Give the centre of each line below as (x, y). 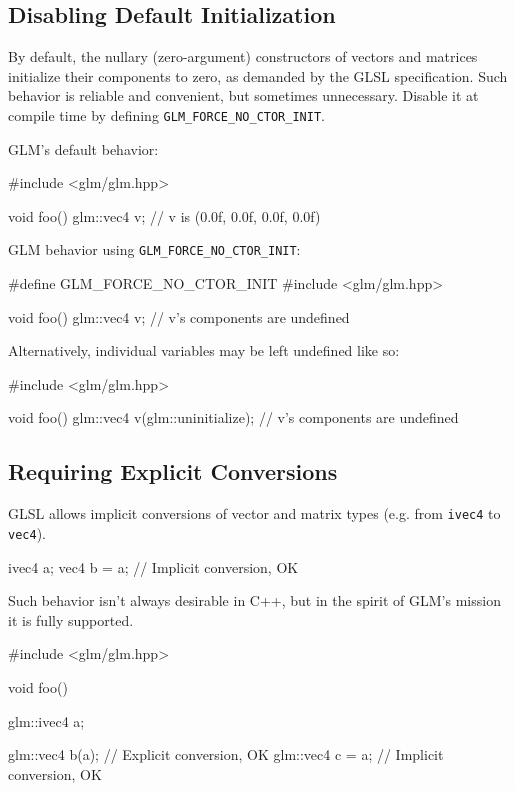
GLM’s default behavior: (83, 148)
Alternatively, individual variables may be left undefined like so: (204, 350)
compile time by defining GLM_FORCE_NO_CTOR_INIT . (166, 114)
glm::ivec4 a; (46, 720)
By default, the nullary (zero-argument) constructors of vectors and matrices (243, 56)
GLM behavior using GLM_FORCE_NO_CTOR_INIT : (154, 249)
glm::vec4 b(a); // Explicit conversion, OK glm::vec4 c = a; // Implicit (226, 754)
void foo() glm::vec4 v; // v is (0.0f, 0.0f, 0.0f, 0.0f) (164, 215)
